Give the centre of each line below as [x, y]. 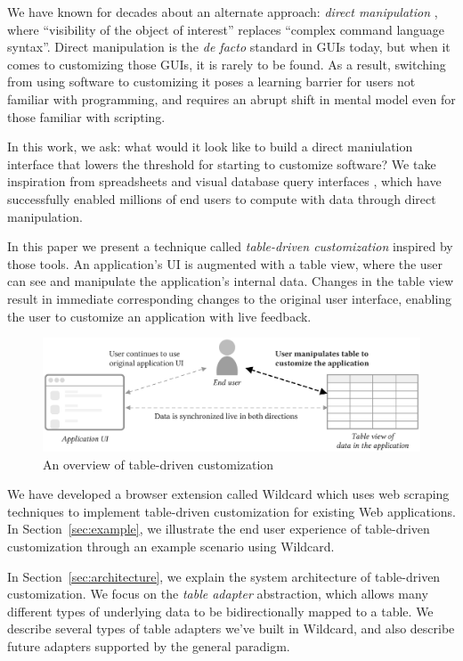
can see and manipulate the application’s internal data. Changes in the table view [231, 281]
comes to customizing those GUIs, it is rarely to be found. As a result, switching [227, 64]
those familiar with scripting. [86, 116]
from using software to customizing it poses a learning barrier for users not [211, 82]
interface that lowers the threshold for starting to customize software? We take [222, 163]
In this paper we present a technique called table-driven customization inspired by [230, 246]
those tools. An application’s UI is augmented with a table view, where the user [225, 263]
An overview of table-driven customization [158, 464]
